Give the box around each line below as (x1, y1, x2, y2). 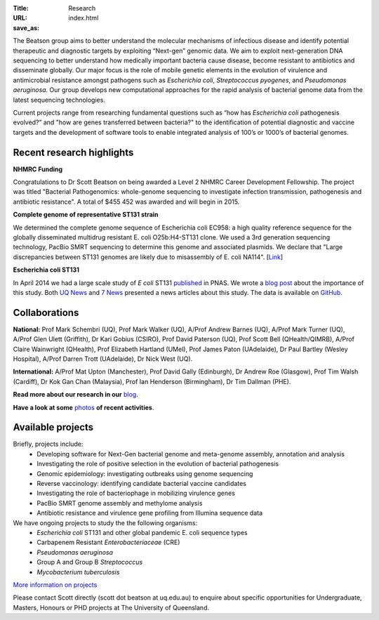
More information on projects (13, 580, 98, 589)
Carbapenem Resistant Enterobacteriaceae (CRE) (36, 538, 180, 547)
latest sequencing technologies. (13, 95, 105, 104)
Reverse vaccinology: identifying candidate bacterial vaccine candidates (36, 480, 247, 487)
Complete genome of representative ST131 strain (13, 211, 159, 219)
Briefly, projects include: (13, 440, 84, 449)
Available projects (13, 421, 94, 433)
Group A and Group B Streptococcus (36, 558, 143, 567)
